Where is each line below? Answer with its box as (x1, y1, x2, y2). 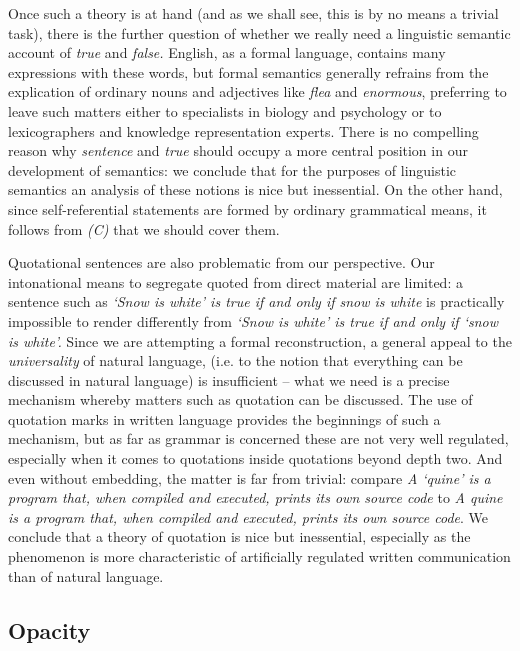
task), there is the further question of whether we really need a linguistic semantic (8, 22, 511, 43)
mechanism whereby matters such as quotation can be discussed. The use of (8, 389, 473, 410)
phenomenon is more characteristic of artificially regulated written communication (8, 546, 511, 567)
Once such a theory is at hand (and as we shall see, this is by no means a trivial (8, 3, 499, 23)
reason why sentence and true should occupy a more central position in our (8, 140, 468, 161)
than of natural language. (8, 565, 164, 586)
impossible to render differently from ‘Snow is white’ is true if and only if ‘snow (8, 310, 499, 331)
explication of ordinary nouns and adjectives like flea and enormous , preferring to (8, 81, 507, 102)
